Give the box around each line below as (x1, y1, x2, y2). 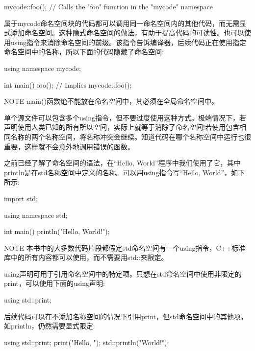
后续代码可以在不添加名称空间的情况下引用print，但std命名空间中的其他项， (4, 311, 248, 321)
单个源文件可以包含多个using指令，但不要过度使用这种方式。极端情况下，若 (4, 112, 246, 122)
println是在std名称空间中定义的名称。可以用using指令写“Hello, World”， (4, 167, 231, 177)
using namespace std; (4, 210, 68, 220)
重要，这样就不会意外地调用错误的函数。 (4, 141, 134, 151)
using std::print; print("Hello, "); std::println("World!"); (4, 337, 169, 347)
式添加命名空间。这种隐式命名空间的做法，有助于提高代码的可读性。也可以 (4, 27, 244, 38)
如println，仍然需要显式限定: (4, 321, 95, 331)
